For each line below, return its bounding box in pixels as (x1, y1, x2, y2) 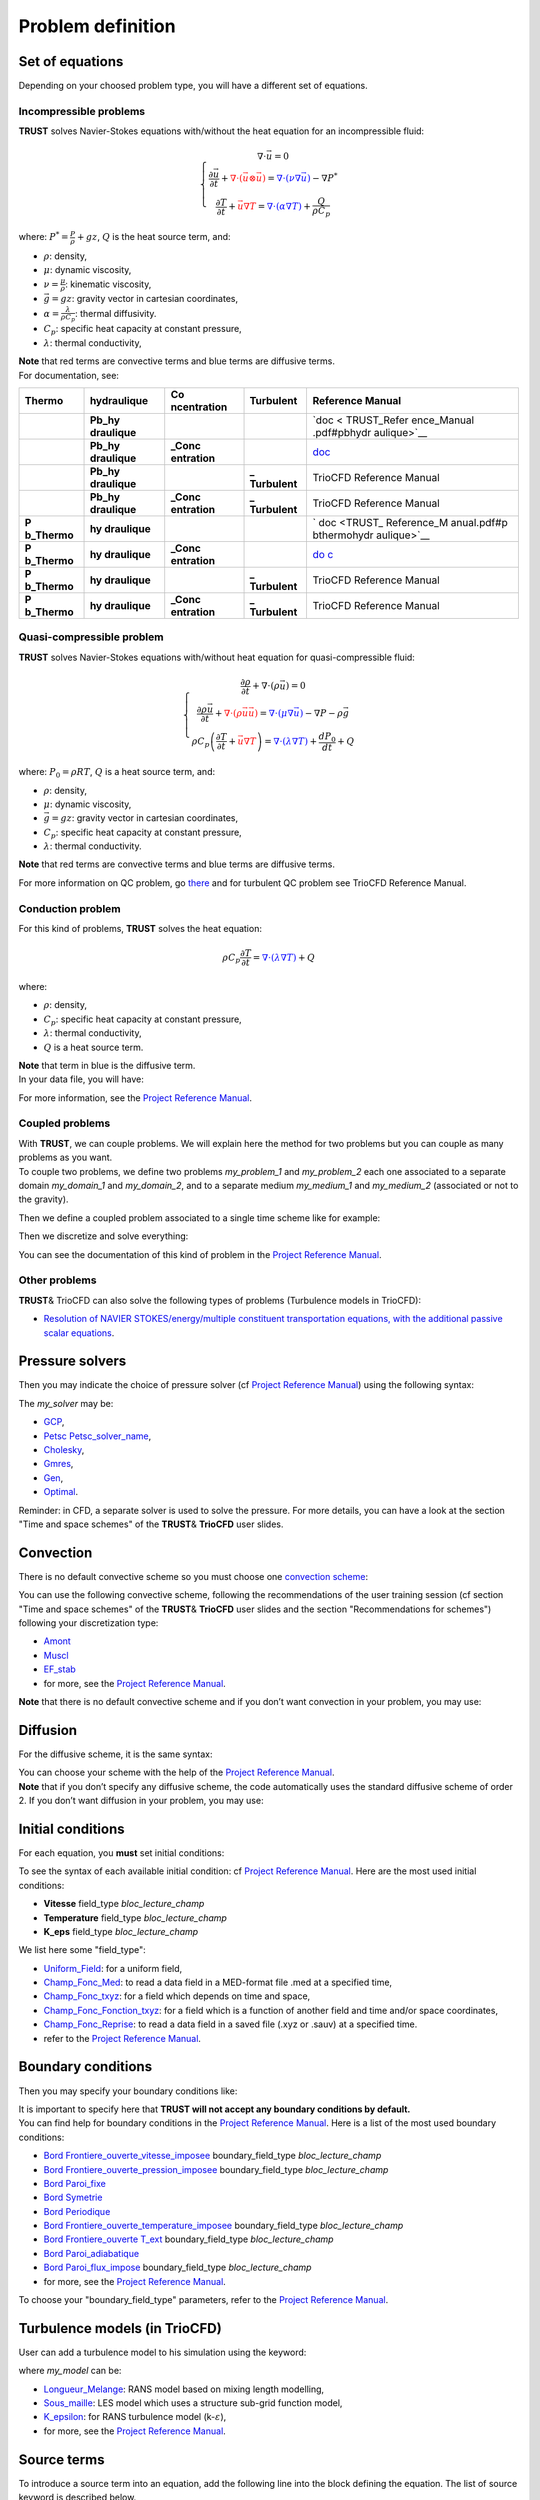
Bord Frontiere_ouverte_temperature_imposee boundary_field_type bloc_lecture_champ (43, 2220, 404, 2232)
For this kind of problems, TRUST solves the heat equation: (18, 923, 262, 934)
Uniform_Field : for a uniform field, (43, 1962, 183, 1974)
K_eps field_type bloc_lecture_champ (43, 1925, 199, 1937)
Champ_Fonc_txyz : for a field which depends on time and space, (43, 1990, 311, 2002)
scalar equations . (43, 1326, 115, 1339)
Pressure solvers (18, 1353, 127, 1370)
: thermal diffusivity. (75, 307, 157, 319)
